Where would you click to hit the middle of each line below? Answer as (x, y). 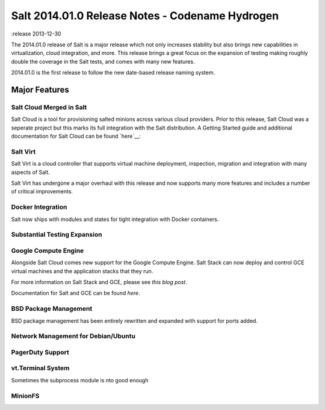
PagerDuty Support (40, 352)
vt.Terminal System (40, 368)
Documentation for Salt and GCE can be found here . (76, 293)
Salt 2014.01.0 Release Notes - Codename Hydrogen (145, 16)
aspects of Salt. (31, 172)
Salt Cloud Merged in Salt (49, 107)
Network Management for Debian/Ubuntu (73, 336)
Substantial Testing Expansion (57, 235)
